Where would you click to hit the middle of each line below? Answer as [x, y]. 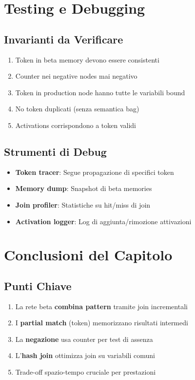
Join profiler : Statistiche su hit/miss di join [83, 204]
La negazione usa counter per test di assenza [84, 339]
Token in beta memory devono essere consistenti [87, 59]
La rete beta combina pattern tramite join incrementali [101, 306]
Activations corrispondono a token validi [76, 125]
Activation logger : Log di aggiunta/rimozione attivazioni [103, 221]
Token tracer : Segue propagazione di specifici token [95, 172]
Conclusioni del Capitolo [88, 255]
